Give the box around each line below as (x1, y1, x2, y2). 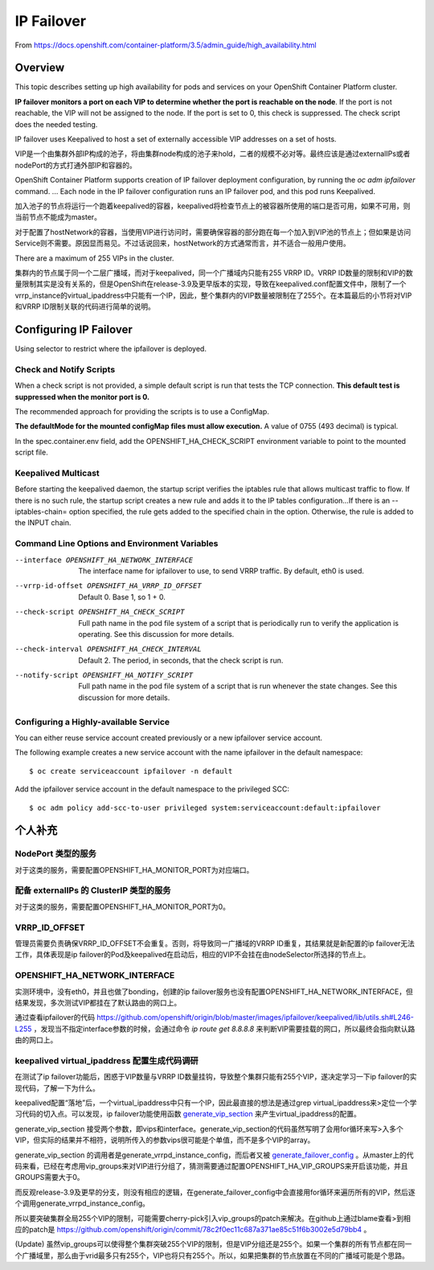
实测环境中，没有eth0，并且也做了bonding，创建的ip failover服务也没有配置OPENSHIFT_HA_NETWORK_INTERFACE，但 (14, 986, 413, 997)
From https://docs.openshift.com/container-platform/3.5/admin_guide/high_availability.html (14, 40, 317, 50)
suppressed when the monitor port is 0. (14, 392, 150, 401)
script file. (14, 447, 48, 458)
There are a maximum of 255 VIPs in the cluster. (14, 253, 174, 263)
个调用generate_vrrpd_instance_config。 (14, 1198, 150, 1208)
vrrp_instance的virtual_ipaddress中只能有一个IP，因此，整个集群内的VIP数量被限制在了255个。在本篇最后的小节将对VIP (14, 290, 412, 300)
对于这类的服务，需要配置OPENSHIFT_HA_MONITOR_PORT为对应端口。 (14, 865, 254, 874)
